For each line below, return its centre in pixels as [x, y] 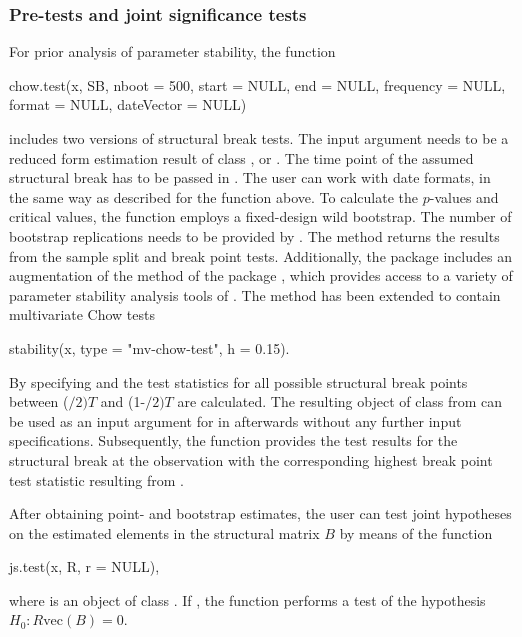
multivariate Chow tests [82, 314]
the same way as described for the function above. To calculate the [213, 196]
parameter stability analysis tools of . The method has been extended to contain [255, 294]
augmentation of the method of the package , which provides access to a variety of [261, 275]
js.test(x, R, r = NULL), [84, 566]
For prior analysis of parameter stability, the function [172, 51]
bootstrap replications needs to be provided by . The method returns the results [254, 235]
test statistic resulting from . [96, 479]
